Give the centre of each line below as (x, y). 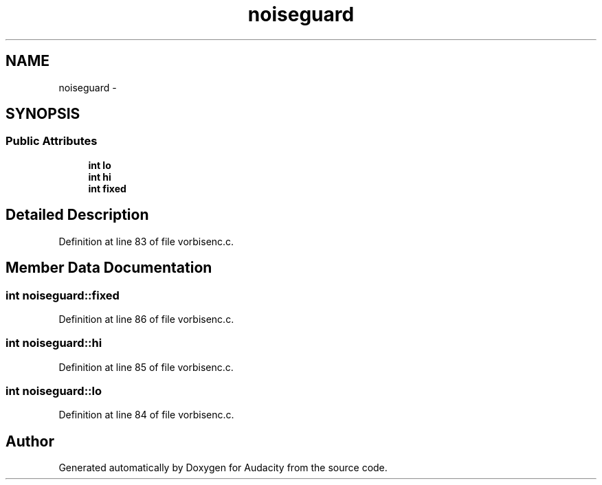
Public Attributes (52, 141)
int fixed (107, 188)
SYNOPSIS (43, 114)
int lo (100, 165)
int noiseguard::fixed (63, 295)
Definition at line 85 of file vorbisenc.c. (146, 367)
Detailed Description (77, 215)
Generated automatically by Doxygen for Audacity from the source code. (223, 468)
